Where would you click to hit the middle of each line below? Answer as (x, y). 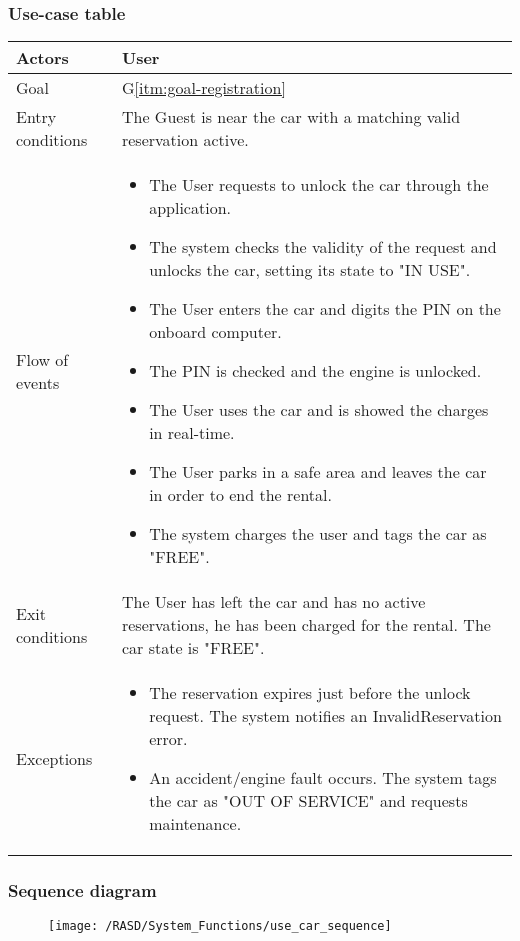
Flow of (42, 359)
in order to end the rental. (240, 495)
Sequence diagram (82, 890)
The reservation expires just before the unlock (310, 693)
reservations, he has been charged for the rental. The (306, 625)
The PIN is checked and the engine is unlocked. (315, 371)
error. (168, 739)
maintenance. (195, 824)
